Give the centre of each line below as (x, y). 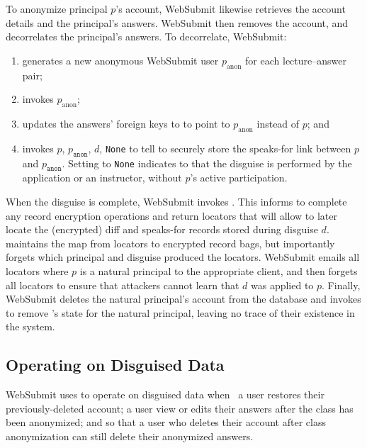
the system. (30, 326)
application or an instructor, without (102, 178)
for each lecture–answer (296, 60)
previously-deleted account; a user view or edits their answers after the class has (180, 408)
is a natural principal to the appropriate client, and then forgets (219, 270)
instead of (278, 123)
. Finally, (341, 285)
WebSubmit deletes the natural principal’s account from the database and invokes (183, 299)
